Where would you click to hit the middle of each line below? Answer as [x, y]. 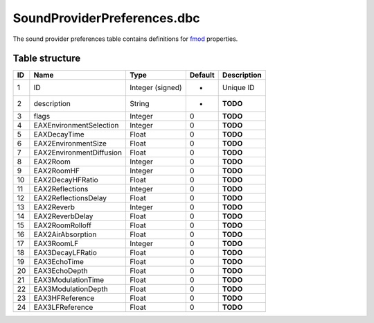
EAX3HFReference [64, 298]
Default [202, 75]
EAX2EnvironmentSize [70, 143]
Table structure [47, 59]
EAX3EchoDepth [61, 271]
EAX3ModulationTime [69, 280]
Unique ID [239, 88]
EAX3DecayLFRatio [65, 253]
